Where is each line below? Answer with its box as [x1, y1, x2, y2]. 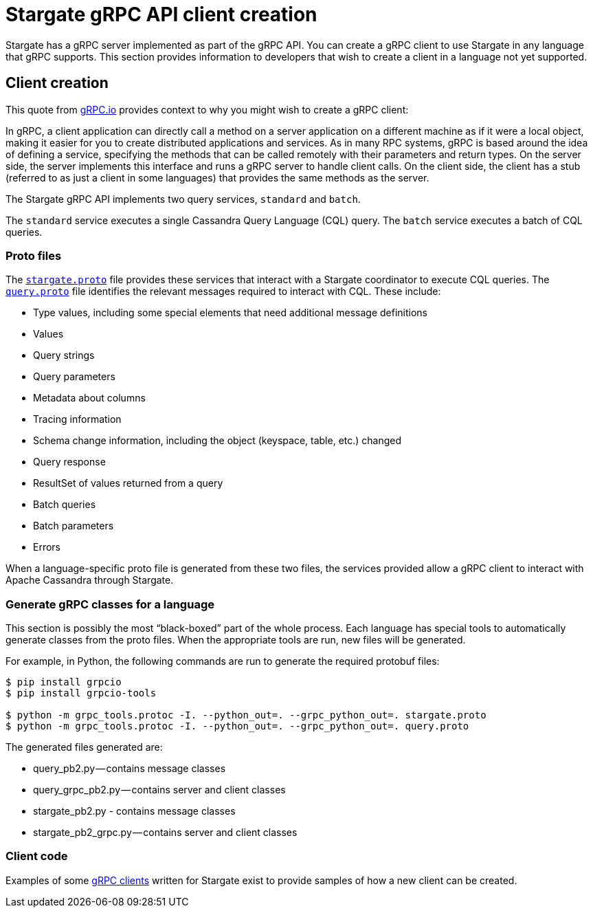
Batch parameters [33, 520, 114, 532]
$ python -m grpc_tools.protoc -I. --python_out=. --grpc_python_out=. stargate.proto [5, 709, 486, 721]
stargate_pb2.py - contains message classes [33, 805, 236, 817]
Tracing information [33, 413, 122, 426]
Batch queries [33, 498, 96, 511]
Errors [33, 541, 60, 553]
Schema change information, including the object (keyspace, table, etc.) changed [33, 434, 402, 447]
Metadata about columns [33, 392, 146, 404]
